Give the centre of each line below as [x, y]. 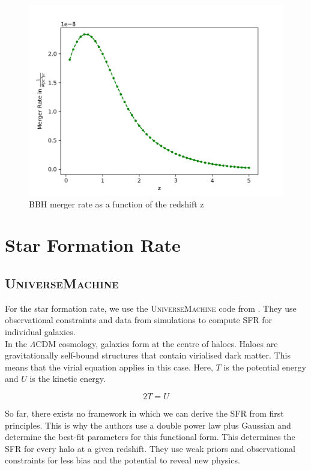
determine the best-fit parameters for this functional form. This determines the [150, 437]
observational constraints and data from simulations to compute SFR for [139, 320]
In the [16, 343]
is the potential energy [265, 367]
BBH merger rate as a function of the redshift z [116, 204]
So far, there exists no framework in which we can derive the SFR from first [144, 413]
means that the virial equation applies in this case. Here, [109, 367]
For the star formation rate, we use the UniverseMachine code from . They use [151, 308]
